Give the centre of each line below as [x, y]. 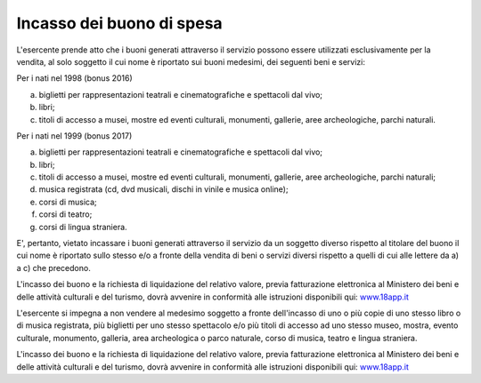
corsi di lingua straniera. [83, 227]
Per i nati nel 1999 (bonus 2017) [74, 136]
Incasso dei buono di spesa [119, 23]
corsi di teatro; [65, 214]
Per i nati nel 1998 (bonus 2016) [74, 78]
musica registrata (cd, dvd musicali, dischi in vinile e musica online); [163, 189]
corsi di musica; [68, 202]
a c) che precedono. [53, 267]
